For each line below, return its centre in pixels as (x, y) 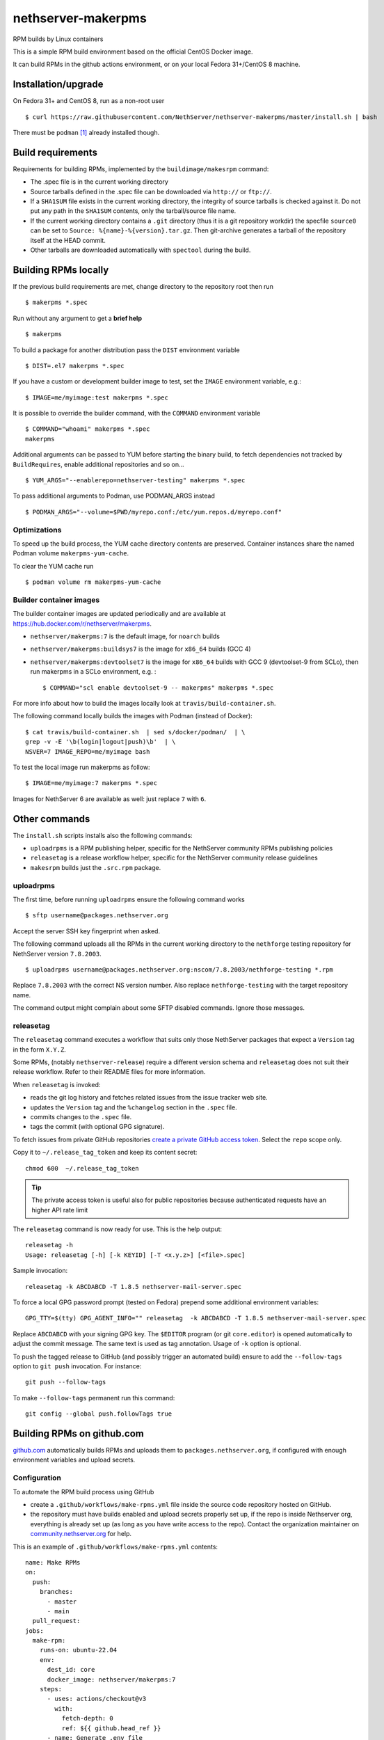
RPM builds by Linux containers (58, 39)
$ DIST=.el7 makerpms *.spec (75, 366)
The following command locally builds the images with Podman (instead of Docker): (133, 716)
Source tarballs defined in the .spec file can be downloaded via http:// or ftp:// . (151, 191)
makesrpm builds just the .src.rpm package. (96, 867)
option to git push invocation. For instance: (77, 1366)
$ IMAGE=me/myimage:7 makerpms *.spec (91, 783)
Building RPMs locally (61, 270)
